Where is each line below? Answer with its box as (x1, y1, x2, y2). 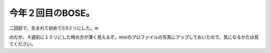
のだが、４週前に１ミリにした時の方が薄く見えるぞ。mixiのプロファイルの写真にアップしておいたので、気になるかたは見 (9, 34, 259, 40)
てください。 (9, 41, 36, 47)
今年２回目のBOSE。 (9, 7, 95, 18)
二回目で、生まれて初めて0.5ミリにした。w (9, 25, 99, 31)
